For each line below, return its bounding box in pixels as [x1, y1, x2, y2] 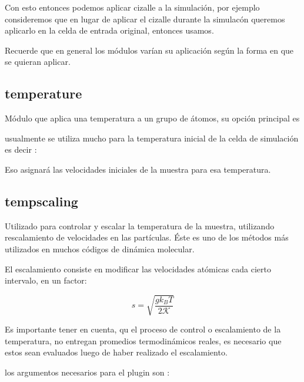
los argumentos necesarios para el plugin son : [5, 366, 170, 378]
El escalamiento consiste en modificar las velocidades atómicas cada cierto [5, 262, 271, 275]
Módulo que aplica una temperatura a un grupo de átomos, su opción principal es [5, 112, 300, 124]
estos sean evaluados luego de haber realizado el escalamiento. [5, 346, 228, 358]
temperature [5, 84, 82, 103]
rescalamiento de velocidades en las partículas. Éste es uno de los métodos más [5, 231, 289, 243]
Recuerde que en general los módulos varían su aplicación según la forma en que [5, 44, 294, 56]
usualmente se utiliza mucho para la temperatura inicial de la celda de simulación [5, 131, 299, 144]
